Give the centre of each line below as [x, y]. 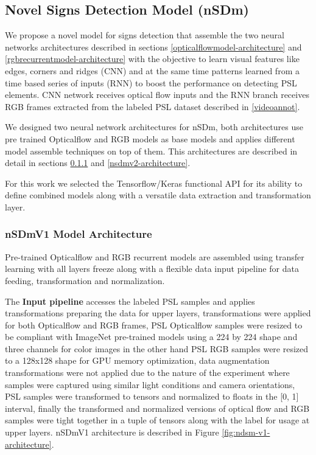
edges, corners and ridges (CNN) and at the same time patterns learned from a [152, 70]
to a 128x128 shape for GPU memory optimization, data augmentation [137, 360]
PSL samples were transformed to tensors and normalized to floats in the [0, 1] [152, 396]
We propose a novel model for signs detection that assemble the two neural [145, 35]
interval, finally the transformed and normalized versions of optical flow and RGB [157, 408]
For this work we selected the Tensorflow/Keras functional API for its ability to [154, 183]
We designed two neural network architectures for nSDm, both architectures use [154, 127]
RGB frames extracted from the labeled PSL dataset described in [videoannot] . [153, 106]
